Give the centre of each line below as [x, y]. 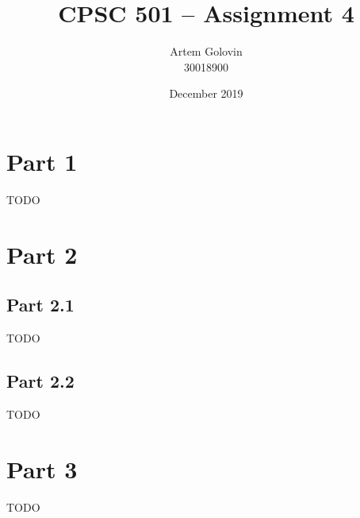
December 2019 [206, 93]
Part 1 [42, 161]
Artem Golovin [206, 51]
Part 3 [42, 468]
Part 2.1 [40, 305]
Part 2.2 [40, 381]
